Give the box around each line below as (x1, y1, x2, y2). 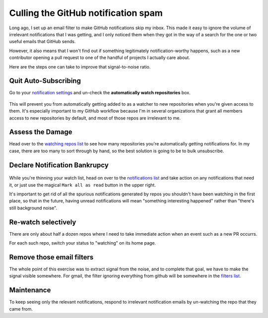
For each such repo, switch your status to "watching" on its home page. (9, 240, 156, 246)
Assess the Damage (9, 128, 72, 136)
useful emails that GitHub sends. (9, 39, 76, 45)
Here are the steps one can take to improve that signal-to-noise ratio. (9, 64, 151, 69)
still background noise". (9, 205, 57, 211)
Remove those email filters (9, 253, 94, 261)
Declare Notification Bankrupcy (9, 161, 109, 169)
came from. (9, 306, 33, 312)
